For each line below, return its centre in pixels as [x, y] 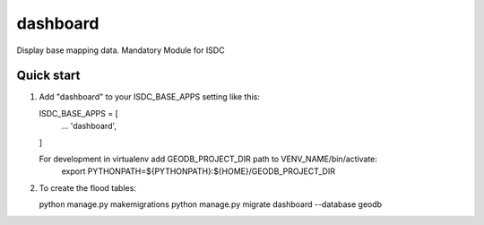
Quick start [48, 76]
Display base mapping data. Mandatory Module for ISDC [121, 50]
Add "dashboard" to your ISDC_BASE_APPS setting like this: [149, 97]
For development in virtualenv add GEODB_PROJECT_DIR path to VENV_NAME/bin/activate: [208, 159]
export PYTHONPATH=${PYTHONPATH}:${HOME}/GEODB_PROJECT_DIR [199, 171]
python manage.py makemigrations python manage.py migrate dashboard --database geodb [211, 204]
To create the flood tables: [87, 187]
